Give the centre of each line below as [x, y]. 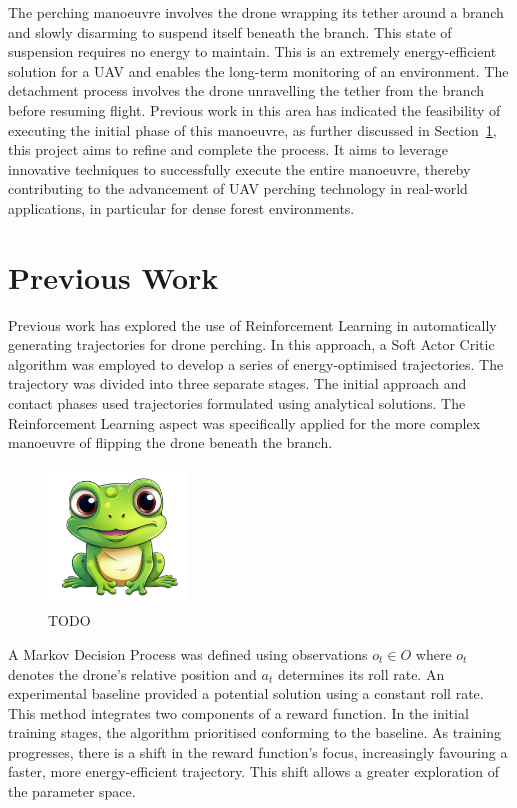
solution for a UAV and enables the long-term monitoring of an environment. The [258, 70]
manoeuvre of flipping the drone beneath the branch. [170, 442]
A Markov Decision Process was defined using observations [188, 653]
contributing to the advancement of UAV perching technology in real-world [238, 188]
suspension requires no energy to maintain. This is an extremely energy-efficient [252, 51]
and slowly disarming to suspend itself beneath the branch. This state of [230, 31]
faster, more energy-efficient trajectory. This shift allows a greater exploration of [253, 771]
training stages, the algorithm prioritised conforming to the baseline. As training [254, 732]
